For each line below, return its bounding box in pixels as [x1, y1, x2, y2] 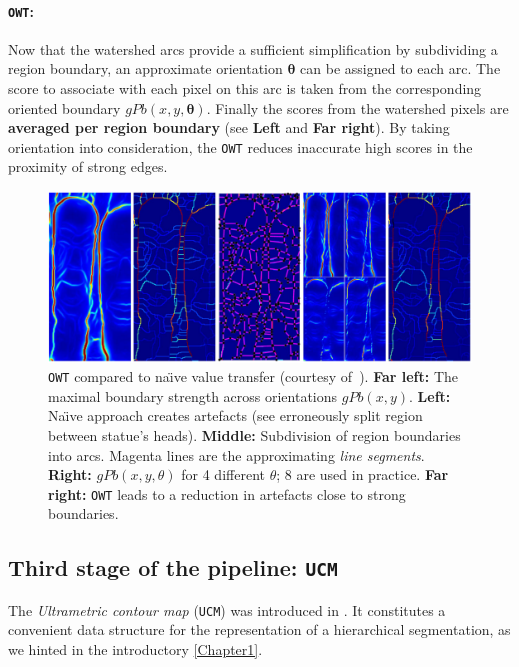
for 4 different [181, 464, 265, 485]
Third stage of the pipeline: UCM [8, 552, 338, 583]
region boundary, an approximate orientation [8, 58, 283, 79]
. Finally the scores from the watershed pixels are [206, 97, 509, 118]
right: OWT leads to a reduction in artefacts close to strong [48, 483, 406, 504]
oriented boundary [8, 97, 121, 118]
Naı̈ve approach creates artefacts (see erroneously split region [48, 405, 423, 426]
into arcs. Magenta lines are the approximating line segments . [48, 444, 425, 465]
